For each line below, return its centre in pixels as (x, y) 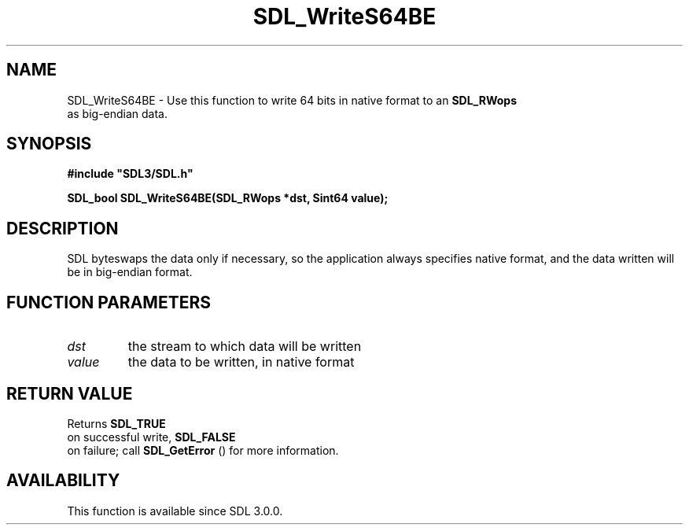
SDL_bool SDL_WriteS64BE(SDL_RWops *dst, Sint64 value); (228, 198)
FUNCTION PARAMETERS (109, 302)
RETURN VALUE (70, 393)
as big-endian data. (118, 113)
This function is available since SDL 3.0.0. (175, 511)
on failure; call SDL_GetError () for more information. (203, 450)
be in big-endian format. (130, 272)
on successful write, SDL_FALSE (151, 437)
